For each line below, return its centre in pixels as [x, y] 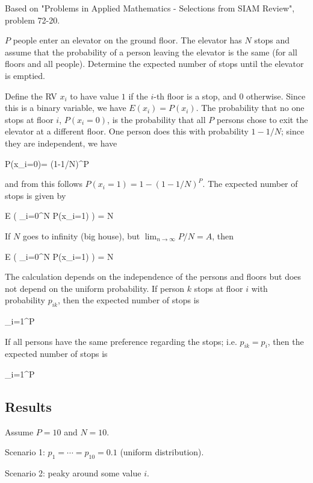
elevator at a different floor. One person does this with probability [127, 131]
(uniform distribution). [162, 452]
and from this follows [44, 184]
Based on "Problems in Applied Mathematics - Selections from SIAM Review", [150, 8]
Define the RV [31, 96]
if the [138, 96]
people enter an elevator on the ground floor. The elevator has [127, 40]
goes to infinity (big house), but [81, 235]
